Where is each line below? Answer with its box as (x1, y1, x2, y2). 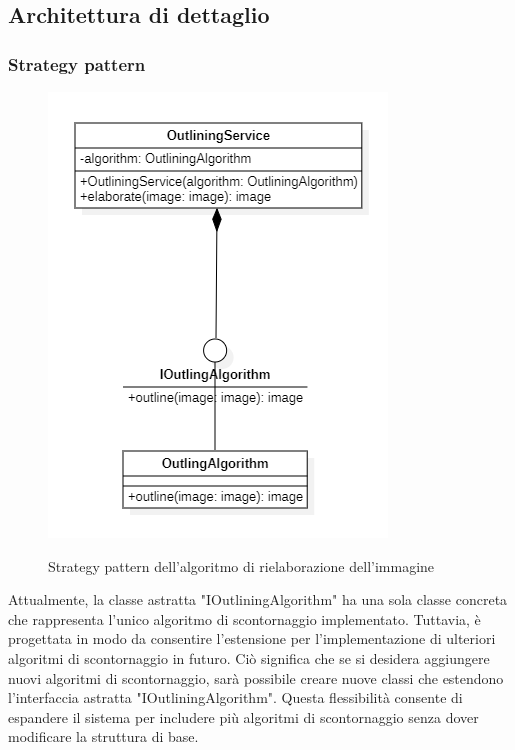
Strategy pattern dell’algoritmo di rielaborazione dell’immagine (48, 555, 435, 576)
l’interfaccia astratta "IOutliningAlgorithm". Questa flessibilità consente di (8, 687, 463, 708)
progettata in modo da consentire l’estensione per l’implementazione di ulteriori (8, 628, 496, 649)
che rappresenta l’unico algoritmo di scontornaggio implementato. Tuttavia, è (8, 608, 481, 629)
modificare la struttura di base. (8, 726, 199, 747)
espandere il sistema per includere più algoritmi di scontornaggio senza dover (8, 706, 479, 727)
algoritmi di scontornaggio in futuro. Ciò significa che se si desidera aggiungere (8, 647, 490, 668)
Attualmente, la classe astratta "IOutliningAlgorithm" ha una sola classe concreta (8, 589, 508, 610)
